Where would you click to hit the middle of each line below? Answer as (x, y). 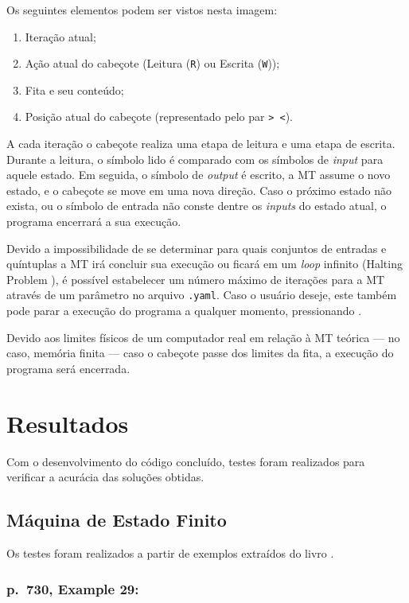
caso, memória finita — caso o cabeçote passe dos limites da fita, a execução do (200, 353)
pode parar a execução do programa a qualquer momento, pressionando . (184, 311)
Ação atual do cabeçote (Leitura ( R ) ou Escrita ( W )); (152, 63)
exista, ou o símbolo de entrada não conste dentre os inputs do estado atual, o (197, 206)
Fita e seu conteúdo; (74, 89)
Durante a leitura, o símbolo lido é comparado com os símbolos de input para (195, 159)
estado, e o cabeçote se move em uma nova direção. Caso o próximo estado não (199, 190)
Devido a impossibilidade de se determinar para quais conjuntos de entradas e (197, 248)
